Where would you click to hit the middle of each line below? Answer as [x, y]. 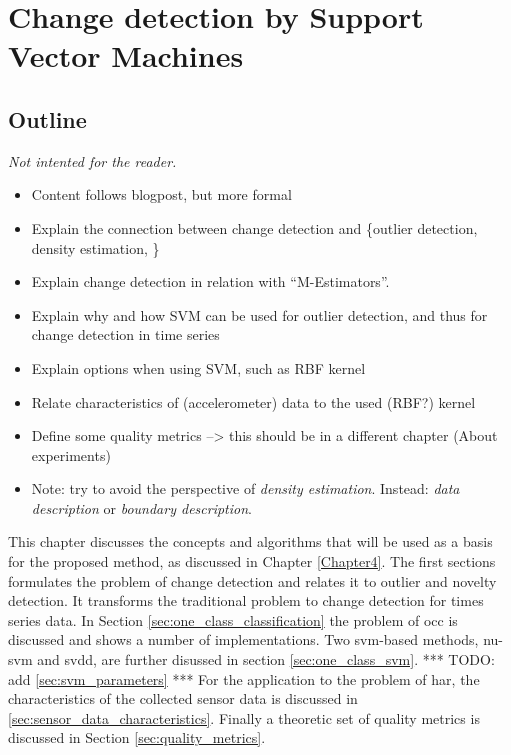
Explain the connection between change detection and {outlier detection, [254, 227]
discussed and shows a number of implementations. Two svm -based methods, [243, 639]
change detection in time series [125, 334]
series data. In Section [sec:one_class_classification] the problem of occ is [233, 619]
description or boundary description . [141, 507]
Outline [47, 118]
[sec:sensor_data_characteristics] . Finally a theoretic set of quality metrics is [244, 717]
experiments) [71, 454]
